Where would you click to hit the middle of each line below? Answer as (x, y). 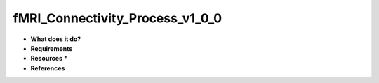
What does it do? (56, 39)
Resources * (49, 59)
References (48, 68)
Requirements (52, 48)
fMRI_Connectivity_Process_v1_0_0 (118, 18)
